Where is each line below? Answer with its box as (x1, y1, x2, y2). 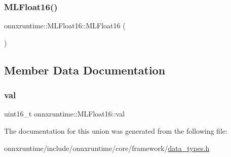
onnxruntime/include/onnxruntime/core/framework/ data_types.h (4, 142, 210, 153)
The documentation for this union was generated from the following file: (4, 126, 227, 136)
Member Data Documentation (4, 62, 166, 77)
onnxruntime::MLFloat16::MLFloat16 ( (4, 20, 126, 31)
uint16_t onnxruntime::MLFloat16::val (4, 108, 125, 119)
